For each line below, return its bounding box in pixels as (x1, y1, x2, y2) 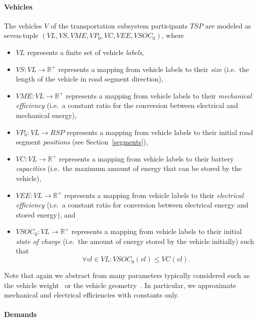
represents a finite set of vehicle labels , (27, 46, 144, 57)
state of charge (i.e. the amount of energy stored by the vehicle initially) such (16, 235, 254, 246)
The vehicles (4, 20, 42, 30)
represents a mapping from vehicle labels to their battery (59, 153, 234, 163)
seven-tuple (4, 30, 39, 40)
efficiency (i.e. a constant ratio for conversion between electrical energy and (16, 199, 248, 210)
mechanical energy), (16, 109, 77, 120)
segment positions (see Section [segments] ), (16, 136, 148, 147)
